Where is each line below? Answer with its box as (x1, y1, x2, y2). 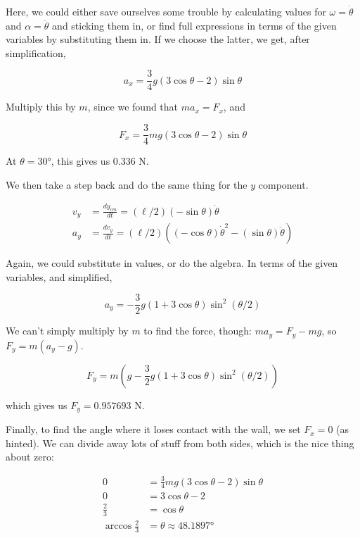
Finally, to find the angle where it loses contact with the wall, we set (6, 422, 301, 437)
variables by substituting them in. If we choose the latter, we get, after (6, 32, 310, 46)
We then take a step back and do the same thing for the (6, 177, 247, 192)
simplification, (6, 45, 66, 60)
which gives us (6, 397, 67, 412)
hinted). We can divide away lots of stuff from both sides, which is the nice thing (6, 435, 354, 450)
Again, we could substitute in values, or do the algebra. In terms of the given (6, 256, 338, 270)
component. (258, 177, 309, 192)
